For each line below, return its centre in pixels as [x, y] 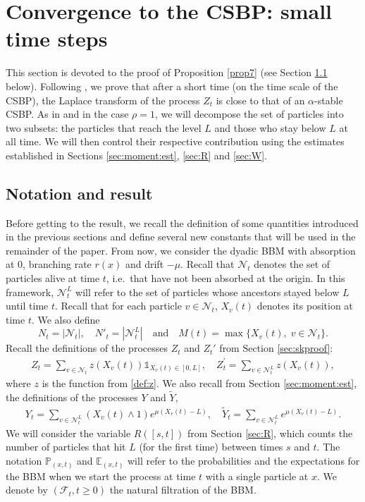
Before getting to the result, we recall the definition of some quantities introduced [182, 222]
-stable [329, 100]
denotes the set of [292, 264]
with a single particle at [257, 476]
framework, [30, 292]
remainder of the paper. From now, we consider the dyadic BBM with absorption [181, 250]
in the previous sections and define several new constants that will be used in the [181, 237]
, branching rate [57, 264]
